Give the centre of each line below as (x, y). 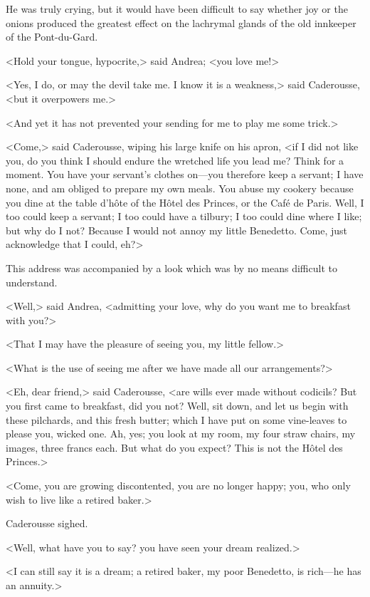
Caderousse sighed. (47, 523)
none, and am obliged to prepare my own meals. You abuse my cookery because (180, 188)
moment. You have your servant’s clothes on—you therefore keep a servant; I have (185, 174)
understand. (32, 282)
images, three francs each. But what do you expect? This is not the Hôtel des (174, 447)
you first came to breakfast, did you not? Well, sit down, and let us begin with (177, 406)
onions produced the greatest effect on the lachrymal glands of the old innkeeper (181, 22)
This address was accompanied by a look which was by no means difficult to (171, 268)
